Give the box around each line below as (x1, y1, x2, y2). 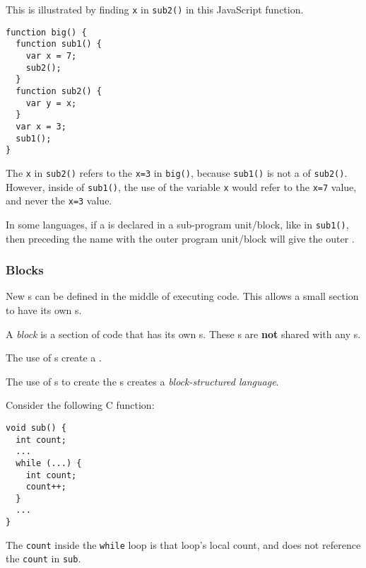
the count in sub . (6, 551, 81, 566)
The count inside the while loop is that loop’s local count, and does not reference (6, 537, 361, 552)
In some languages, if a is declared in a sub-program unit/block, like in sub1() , (6, 216, 349, 231)
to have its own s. (6, 302, 82, 317)
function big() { (6, 27, 87, 37)
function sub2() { (16, 86, 102, 96)
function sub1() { (16, 39, 102, 50)
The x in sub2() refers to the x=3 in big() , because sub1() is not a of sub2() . (6, 165, 348, 180)
